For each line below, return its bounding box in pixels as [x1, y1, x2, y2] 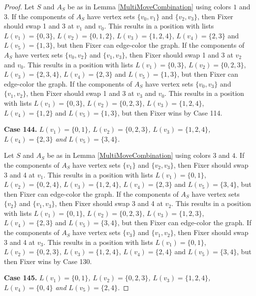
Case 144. [4, 124, 37, 134]
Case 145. [4, 272, 37, 283]
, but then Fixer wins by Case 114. [117, 107, 223, 118]
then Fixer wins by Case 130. [4, 256, 92, 266]
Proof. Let [4, 1, 34, 11]
